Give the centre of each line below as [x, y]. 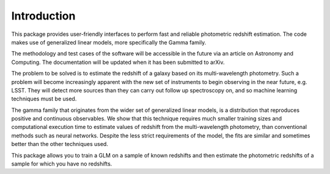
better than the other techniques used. [60, 144]
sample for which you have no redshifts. [62, 164]
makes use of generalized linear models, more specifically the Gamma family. [109, 42]
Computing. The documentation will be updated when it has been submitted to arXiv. [118, 62]
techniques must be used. [44, 99]
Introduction [43, 16]
